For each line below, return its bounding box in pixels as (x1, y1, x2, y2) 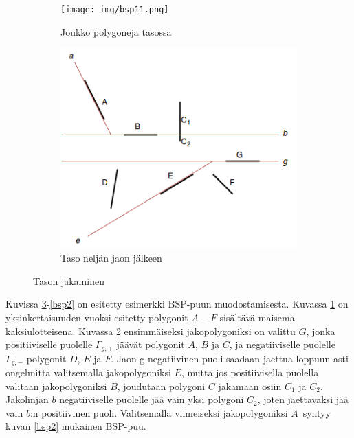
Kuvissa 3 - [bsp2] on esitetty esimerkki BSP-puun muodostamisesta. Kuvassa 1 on (5, 297, 349, 311)
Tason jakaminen (33, 273, 104, 288)
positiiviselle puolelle (5, 337, 93, 351)
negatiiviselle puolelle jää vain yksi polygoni (59, 392, 244, 406)
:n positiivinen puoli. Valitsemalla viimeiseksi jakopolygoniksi (30, 405, 288, 419)
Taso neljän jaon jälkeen (60, 251, 162, 265)
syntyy (302, 405, 331, 419)
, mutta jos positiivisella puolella (181, 365, 319, 380)
